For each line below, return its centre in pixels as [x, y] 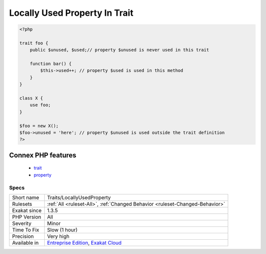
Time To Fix [26, 230]
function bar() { [51, 64]
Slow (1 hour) [62, 230]
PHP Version [27, 217]
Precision [23, 236]
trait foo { [34, 43]
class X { [31, 98]
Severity [22, 223]
